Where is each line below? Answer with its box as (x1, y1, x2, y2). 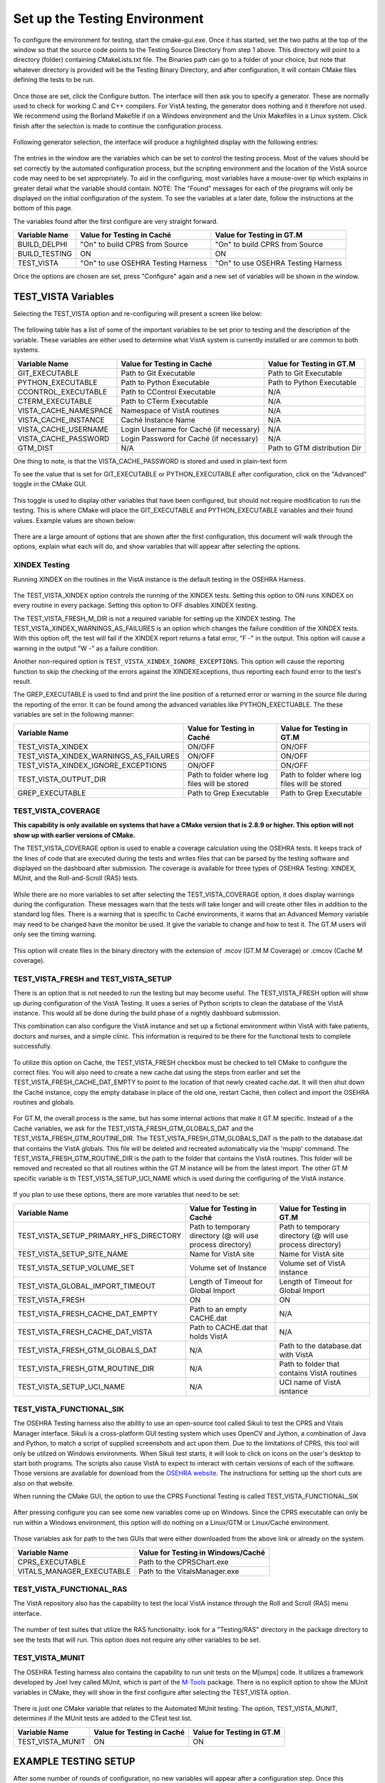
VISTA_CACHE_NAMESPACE (17, 405, 113, 415)
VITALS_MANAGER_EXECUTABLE (17, 1566, 131, 1576)
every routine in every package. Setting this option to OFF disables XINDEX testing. (13, 601, 258, 610)
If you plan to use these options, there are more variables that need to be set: (13, 1190, 240, 1199)
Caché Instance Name (120, 414, 195, 424)
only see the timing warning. (13, 930, 97, 939)
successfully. (13, 1042, 53, 1051)
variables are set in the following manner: (13, 710, 135, 719)
